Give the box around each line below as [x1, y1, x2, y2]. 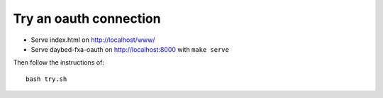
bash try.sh [26, 75, 67, 83]
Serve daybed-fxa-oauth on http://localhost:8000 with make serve [30, 45, 230, 53]
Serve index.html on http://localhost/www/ [30, 36, 155, 44]
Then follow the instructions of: [13, 58, 104, 67]
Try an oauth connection [13, 11, 161, 26]
